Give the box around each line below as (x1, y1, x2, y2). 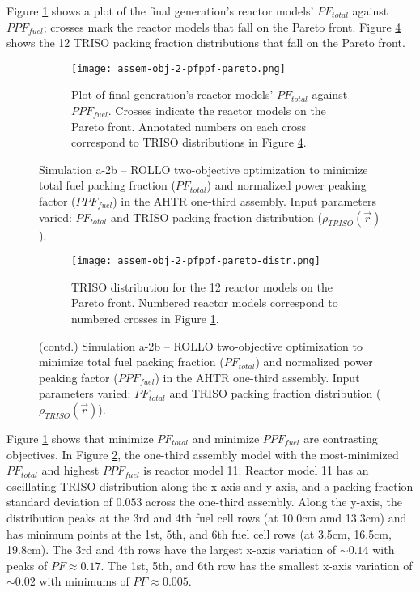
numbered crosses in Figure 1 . (71, 310, 219, 327)
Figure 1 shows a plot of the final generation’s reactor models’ (6, 2, 314, 19)
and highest (41, 462, 100, 479)
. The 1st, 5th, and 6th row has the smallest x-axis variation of (100, 556, 413, 573)
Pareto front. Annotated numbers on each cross (71, 117, 306, 134)
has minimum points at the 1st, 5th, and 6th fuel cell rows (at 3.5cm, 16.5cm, (6, 525, 392, 542)
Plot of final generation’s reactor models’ (71, 86, 274, 103)
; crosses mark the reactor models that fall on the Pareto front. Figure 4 (43, 18, 401, 35)
